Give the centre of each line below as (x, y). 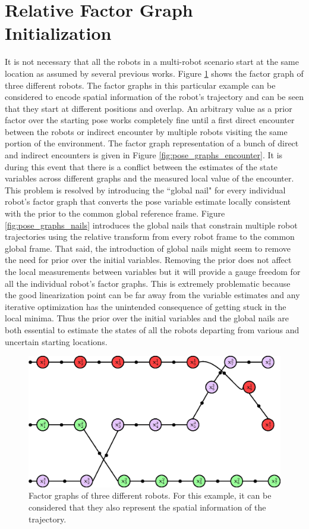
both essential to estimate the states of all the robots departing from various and (152, 329)
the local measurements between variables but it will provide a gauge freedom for (153, 271)
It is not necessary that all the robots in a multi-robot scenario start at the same (152, 62)
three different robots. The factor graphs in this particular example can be (140, 85)
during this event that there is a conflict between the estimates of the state (141, 166)
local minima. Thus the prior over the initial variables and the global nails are (147, 318)
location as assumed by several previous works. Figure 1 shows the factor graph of (154, 73)
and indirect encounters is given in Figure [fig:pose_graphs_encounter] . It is (144, 155)
